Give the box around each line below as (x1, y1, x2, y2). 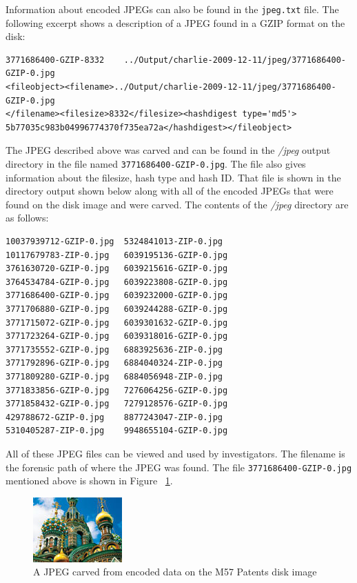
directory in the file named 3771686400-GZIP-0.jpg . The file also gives (6, 157, 306, 170)
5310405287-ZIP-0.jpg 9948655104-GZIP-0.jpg (6, 426, 228, 436)
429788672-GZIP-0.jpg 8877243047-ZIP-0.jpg (6, 412, 223, 422)
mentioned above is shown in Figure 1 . (6, 473, 173, 488)
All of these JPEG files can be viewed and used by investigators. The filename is (6, 446, 345, 460)
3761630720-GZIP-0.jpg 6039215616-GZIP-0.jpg (6, 264, 228, 274)
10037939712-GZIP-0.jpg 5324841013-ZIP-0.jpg (6, 237, 223, 247)
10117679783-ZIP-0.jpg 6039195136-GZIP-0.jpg (6, 250, 228, 260)
